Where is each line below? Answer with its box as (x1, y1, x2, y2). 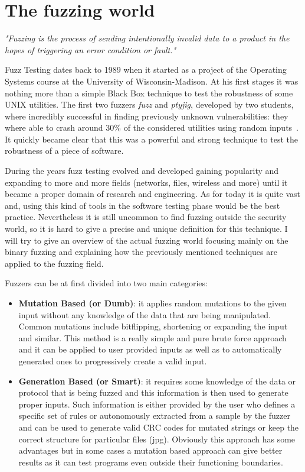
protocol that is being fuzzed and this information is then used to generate (18, 386, 288, 399)
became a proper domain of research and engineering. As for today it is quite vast (5, 187, 301, 200)
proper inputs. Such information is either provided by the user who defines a (18, 397, 296, 410)
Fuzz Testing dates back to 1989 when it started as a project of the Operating (5, 63, 287, 76)
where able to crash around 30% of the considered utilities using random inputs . (5, 121, 299, 134)
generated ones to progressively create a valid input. (18, 354, 207, 367)
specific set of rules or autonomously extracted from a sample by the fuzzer (18, 409, 291, 422)
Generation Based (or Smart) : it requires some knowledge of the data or (18, 374, 296, 387)
